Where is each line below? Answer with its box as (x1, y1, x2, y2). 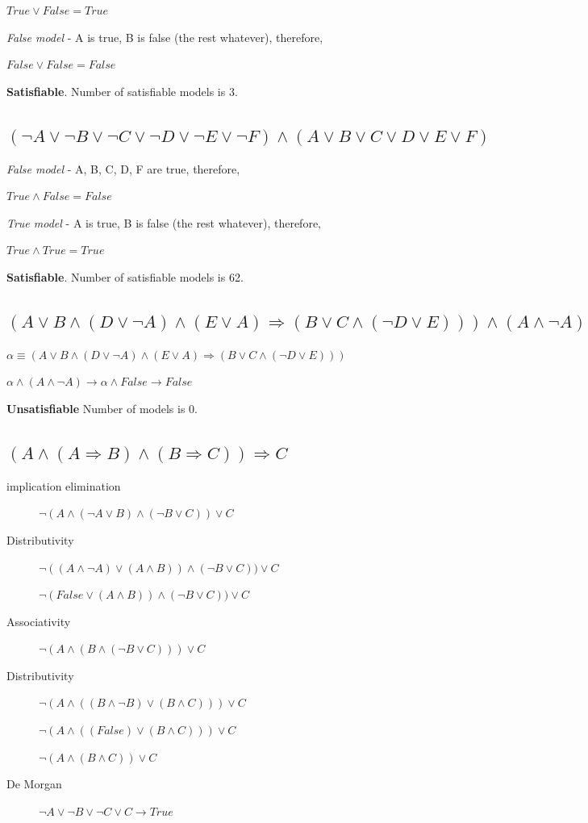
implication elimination (6, 477, 121, 494)
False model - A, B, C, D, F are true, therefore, (6, 160, 240, 177)
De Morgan (6, 775, 62, 792)
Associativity (6, 612, 71, 629)
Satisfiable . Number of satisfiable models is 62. (6, 268, 244, 285)
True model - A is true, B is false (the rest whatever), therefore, (6, 214, 321, 231)
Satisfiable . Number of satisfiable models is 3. (6, 82, 238, 99)
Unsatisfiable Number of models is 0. (6, 399, 198, 416)
